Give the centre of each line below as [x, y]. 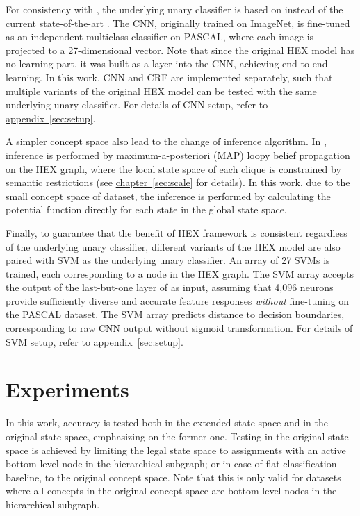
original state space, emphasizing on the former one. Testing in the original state [177, 436]
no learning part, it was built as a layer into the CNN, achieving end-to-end [167, 64]
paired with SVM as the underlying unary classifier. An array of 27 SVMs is [168, 260]
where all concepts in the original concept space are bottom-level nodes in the [171, 491]
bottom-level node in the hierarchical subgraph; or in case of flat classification [171, 464]
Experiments [67, 389]
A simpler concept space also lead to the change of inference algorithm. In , [166, 141]
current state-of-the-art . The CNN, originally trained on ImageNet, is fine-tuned [178, 23]
